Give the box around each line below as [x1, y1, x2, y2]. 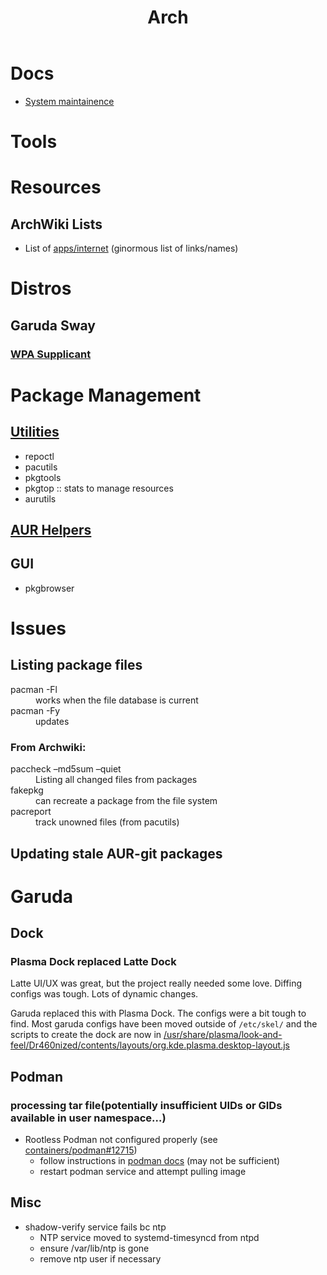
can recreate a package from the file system [35, 795, 218, 807]
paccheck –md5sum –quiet [10, 763, 122, 775]
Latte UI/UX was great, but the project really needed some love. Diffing [10, 977, 303, 990]
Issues [10, 617, 67, 640]
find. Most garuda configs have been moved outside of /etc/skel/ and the [10, 1018, 318, 1030]
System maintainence [24, 95, 115, 107]
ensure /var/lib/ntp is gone [39, 1242, 150, 1254]
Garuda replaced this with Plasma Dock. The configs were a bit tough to [10, 1007, 307, 1020]
